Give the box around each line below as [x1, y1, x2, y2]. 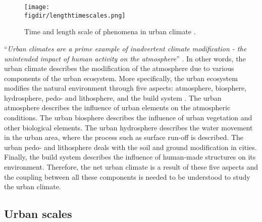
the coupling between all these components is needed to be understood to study [4, 171, 250, 182]
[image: [24, 4, 50, 11]
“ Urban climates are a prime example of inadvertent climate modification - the [4, 43, 247, 53]
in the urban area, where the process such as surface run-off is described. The [4, 132, 244, 142]
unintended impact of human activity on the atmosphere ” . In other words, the [4, 53, 246, 63]
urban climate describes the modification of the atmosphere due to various [4, 63, 234, 73]
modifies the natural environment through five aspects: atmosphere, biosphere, [4, 83, 247, 93]
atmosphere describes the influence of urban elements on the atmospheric [4, 102, 231, 113]
